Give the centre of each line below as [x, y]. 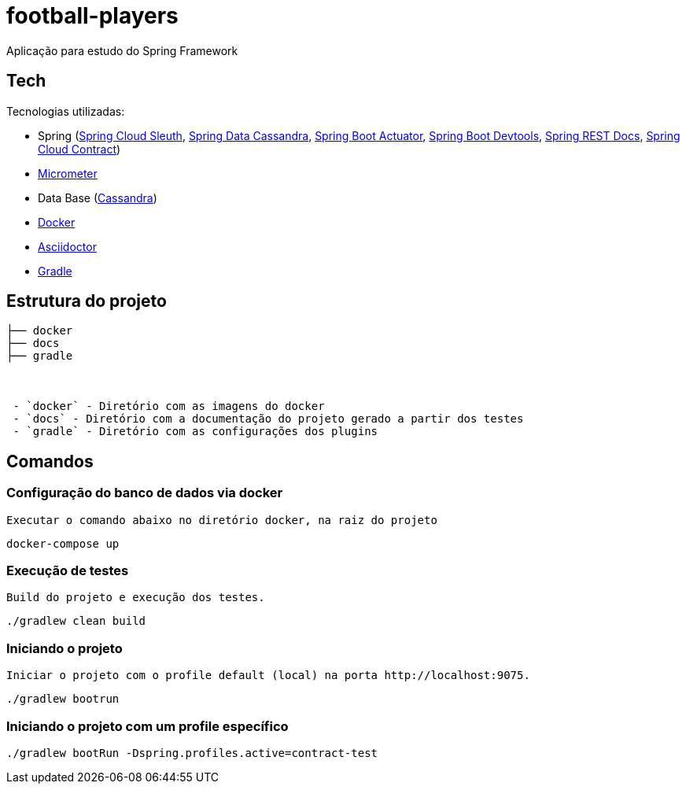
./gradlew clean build [76, 621]
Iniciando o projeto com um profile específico [148, 726]
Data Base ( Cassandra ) [98, 197]
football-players [92, 16]
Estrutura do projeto [87, 301]
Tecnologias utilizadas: [66, 111]
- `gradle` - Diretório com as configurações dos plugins [195, 432]
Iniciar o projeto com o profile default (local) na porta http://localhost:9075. [268, 676]
